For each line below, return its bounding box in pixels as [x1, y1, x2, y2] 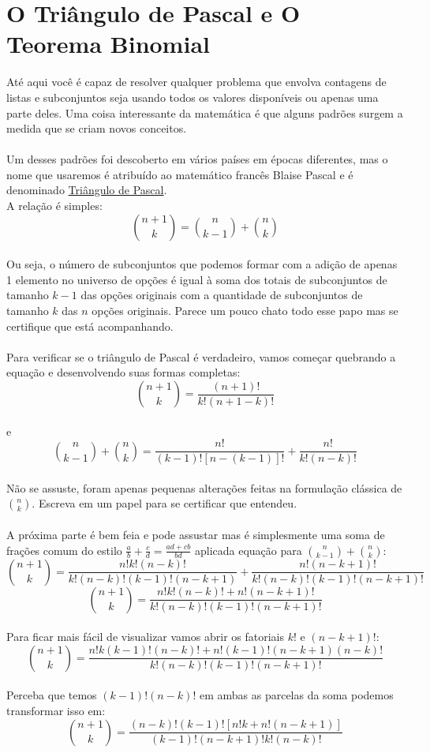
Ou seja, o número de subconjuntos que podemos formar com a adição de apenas [6, 256, 398, 272]
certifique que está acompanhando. [6, 317, 174, 334]
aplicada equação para [194, 541, 302, 558]
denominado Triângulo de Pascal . [6, 182, 167, 198]
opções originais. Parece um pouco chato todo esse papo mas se [92, 302, 398, 319]
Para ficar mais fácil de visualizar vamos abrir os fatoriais [6, 628, 284, 645]
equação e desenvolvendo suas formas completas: [6, 364, 241, 380]
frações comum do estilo [6, 541, 122, 558]
